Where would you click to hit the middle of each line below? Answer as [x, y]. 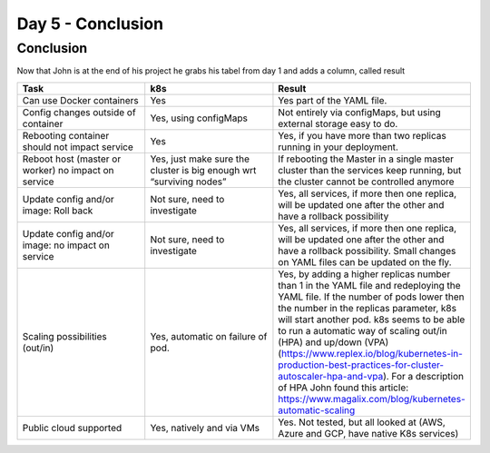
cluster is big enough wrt [203, 170]
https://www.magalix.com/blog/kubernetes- [372, 399]
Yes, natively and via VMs [205, 428]
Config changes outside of [79, 112]
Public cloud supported [72, 428]
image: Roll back [58, 211]
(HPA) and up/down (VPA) [333, 342]
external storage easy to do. [338, 123]
